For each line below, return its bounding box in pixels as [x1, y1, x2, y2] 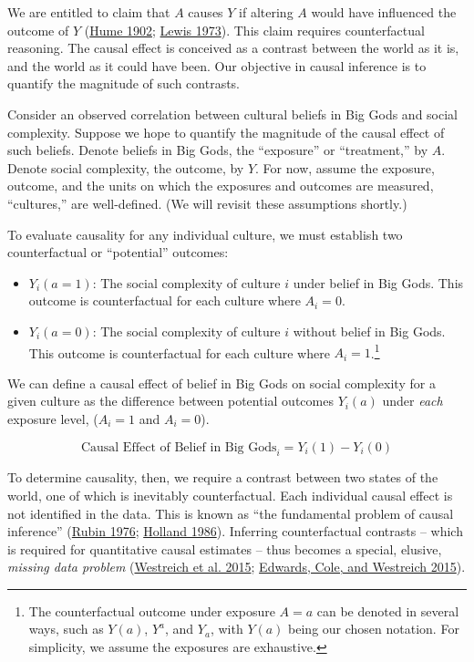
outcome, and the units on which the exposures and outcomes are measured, [7, 176, 434, 195]
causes [188, 3, 223, 21]
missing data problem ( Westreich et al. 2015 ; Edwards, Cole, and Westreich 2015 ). [7, 557, 466, 576]
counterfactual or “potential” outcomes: [7, 243, 229, 262]
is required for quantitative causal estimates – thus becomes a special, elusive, [7, 539, 442, 558]
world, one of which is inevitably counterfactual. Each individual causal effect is [7, 485, 453, 504]
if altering [239, 3, 294, 21]
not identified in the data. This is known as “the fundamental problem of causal [7, 503, 454, 522]
